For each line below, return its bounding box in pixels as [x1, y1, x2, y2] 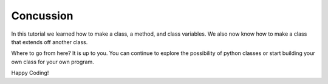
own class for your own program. [11, 58, 94, 65]
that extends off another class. [11, 38, 88, 45]
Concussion [11, 9, 73, 22]
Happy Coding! [11, 69, 49, 77]
